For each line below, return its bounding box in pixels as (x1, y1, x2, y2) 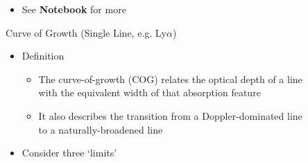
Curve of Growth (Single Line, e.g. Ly (6, 25, 166, 39)
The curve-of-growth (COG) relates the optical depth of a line (38, 71, 302, 86)
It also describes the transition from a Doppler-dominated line (38, 108, 302, 123)
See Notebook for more (22, 2, 126, 16)
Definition (22, 48, 65, 63)
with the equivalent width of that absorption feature (38, 85, 261, 100)
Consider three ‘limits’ (22, 145, 117, 160)
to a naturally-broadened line (38, 122, 163, 136)
